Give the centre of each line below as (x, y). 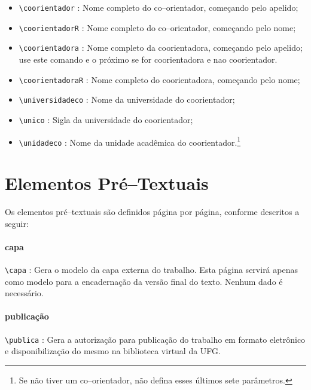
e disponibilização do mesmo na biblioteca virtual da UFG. (113, 351)
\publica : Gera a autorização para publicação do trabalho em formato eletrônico (155, 339)
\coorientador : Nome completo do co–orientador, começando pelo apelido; (158, 7)
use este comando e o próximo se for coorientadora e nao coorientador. (148, 59)
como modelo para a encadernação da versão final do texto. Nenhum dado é (144, 281)
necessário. (24, 293)
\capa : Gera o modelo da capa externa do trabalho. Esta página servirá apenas (151, 269)
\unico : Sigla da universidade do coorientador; (106, 119)
